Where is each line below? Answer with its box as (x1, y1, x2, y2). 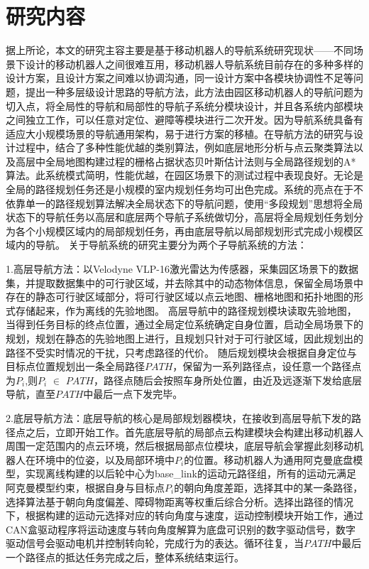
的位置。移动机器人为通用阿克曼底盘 (184, 452, 353, 467)
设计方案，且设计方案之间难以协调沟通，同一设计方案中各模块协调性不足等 (6, 70, 353, 85)
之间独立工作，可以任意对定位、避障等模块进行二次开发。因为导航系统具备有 (6, 112, 363, 127)
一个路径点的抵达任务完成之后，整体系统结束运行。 (6, 549, 244, 564)
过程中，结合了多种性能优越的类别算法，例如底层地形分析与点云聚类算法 (15, 140, 353, 155)
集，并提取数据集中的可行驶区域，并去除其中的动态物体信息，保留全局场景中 (6, 275, 363, 290)
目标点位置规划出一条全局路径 (6, 359, 145, 374)
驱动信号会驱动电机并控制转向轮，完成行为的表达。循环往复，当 (6, 536, 304, 551)
